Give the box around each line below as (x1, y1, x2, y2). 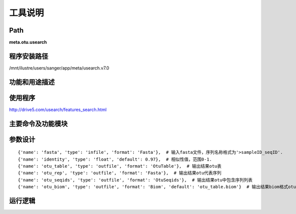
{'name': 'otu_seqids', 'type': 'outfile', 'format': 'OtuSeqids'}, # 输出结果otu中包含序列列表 (18, 177, 253, 182)
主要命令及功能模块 (9, 119, 68, 128)
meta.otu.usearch (9, 39, 47, 45)
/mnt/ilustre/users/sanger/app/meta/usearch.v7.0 (9, 65, 110, 71)
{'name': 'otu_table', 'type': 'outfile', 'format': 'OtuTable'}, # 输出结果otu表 (18, 163, 222, 169)
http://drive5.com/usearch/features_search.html (9, 107, 107, 112)
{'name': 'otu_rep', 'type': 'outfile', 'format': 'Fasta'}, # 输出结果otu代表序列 (18, 170, 222, 176)
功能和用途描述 (9, 78, 55, 86)
